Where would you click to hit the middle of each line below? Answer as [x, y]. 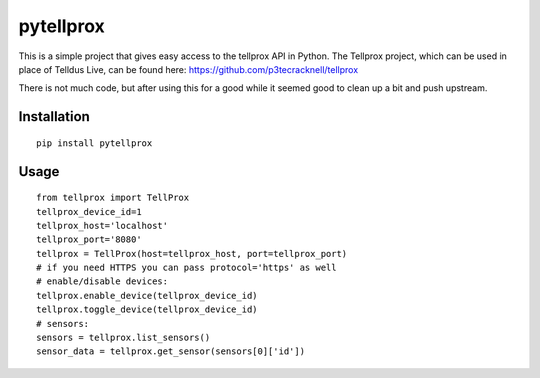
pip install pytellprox [94, 143]
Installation [54, 116]
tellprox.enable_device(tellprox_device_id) [147, 295]
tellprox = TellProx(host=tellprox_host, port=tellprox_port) [192, 253]
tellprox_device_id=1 [89, 211]
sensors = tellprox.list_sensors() [123, 338]
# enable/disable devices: [102, 281]
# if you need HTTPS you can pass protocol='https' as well [186, 268]
